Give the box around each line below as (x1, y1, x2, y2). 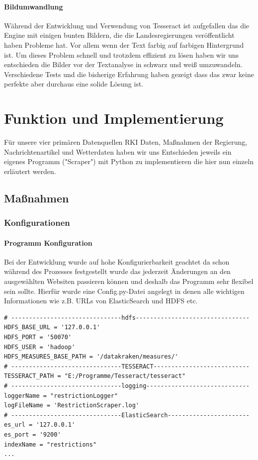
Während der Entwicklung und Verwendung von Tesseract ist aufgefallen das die (4, 20, 250, 30)
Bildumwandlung (4, 1, 63, 11)
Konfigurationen (4, 216, 70, 229)
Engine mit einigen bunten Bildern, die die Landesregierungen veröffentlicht (4, 30, 235, 40)
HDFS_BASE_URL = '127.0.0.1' (4, 324, 100, 331)
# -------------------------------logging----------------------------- (4, 382, 250, 389)
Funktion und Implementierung (4, 108, 224, 128)
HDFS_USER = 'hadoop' (4, 343, 76, 351)
